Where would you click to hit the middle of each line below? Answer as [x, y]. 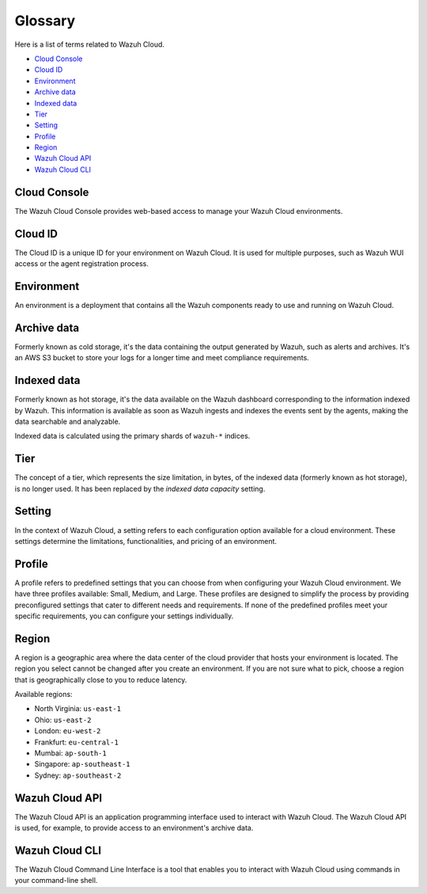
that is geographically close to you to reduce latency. [101, 679]
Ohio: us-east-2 [63, 720]
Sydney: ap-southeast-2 [78, 775]
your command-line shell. [56, 881]
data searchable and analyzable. [68, 421]
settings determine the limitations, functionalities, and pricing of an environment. [145, 541]
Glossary [45, 21]
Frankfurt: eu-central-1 [76, 742]
